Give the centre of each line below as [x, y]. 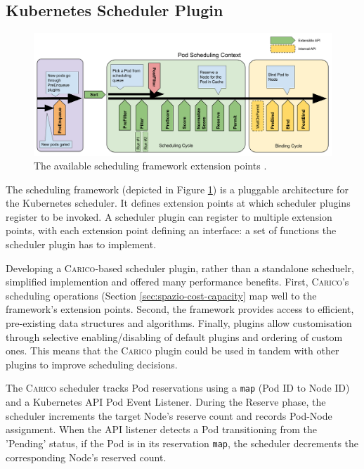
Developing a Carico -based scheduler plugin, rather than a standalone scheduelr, [180, 268]
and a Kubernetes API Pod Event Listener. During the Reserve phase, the [166, 402]
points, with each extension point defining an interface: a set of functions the [171, 230]
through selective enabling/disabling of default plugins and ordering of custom [174, 336]
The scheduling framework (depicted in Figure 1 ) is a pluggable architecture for [177, 189]
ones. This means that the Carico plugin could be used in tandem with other [173, 351]
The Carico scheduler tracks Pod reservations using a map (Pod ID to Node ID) [178, 388]
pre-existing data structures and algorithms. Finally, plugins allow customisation [179, 323]
